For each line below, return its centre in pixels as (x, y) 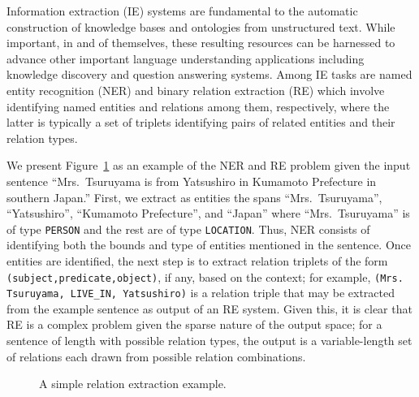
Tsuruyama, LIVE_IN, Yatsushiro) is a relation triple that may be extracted (201, 293)
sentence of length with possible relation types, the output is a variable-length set (209, 341)
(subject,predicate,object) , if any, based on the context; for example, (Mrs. (205, 276)
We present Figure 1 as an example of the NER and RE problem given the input (209, 165)
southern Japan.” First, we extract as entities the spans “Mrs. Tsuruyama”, (194, 197)
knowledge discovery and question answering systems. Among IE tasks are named (209, 74)
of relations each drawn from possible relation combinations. (156, 356)
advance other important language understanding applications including (186, 58)
